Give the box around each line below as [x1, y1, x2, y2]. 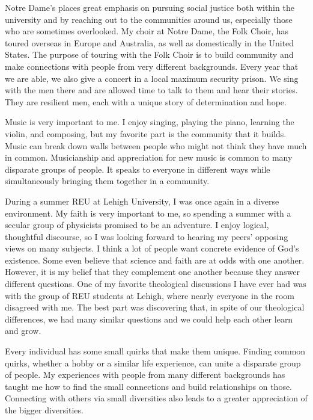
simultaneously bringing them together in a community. [5, 174, 210, 187]
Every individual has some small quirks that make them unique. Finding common [5, 345, 306, 357]
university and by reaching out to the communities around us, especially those [5, 13, 293, 25]
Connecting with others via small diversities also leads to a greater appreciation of [5, 392, 308, 404]
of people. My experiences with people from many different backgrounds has [5, 368, 285, 381]
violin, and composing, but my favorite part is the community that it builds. [5, 127, 287, 140]
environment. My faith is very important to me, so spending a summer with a [5, 206, 291, 219]
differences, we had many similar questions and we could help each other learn [5, 312, 293, 325]
